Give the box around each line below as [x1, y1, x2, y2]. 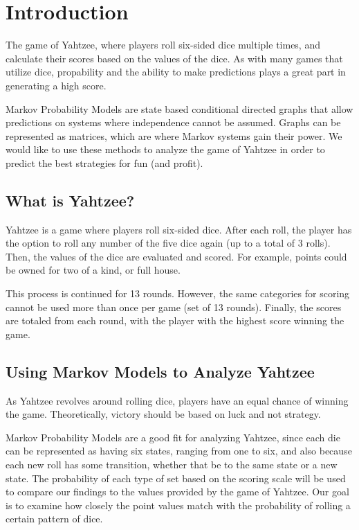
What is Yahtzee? [6, 189, 135, 211]
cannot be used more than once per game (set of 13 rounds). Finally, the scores [6, 299, 342, 314]
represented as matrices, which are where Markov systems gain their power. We [6, 128, 342, 143]
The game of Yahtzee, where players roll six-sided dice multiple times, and [6, 37, 320, 52]
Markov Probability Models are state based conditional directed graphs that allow [6, 101, 353, 116]
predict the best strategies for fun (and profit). [6, 155, 203, 170]
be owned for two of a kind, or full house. [6, 263, 181, 277]
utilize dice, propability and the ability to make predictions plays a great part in [6, 64, 346, 79]
